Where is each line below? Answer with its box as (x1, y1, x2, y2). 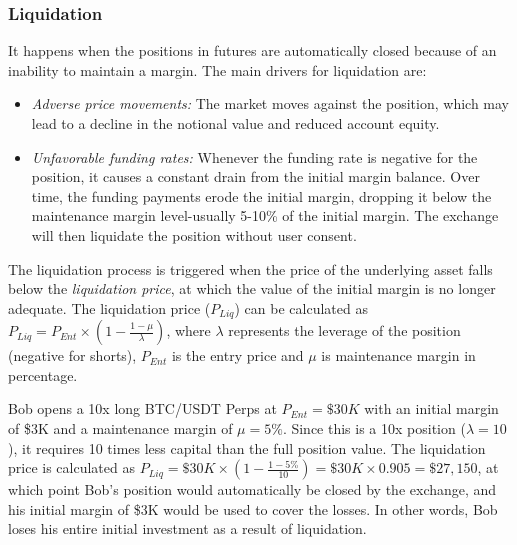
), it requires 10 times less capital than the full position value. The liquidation (8, 437, 486, 458)
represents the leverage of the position (228, 320, 461, 341)
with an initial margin (364, 398, 499, 419)
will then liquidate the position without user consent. (31, 224, 357, 245)
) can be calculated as (234, 297, 368, 318)
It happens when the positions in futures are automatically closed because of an (8, 40, 497, 61)
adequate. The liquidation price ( (8, 297, 211, 318)
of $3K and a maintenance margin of (8, 417, 233, 438)
